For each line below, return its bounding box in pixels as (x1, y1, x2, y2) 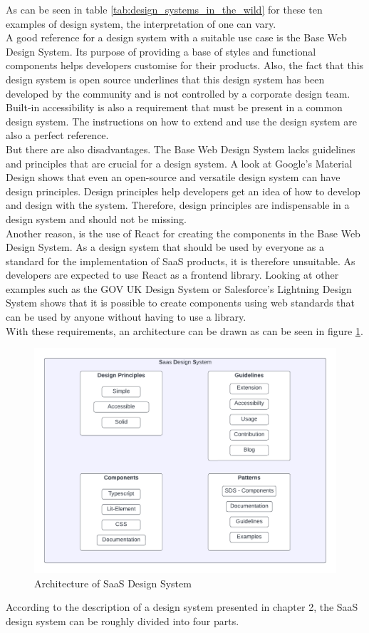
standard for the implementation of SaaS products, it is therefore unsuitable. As (6, 253, 355, 268)
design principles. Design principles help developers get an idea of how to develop (6, 183, 360, 198)
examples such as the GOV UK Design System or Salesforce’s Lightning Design (6, 281, 352, 296)
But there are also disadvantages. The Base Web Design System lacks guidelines (6, 141, 355, 156)
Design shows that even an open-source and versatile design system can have (6, 170, 341, 185)
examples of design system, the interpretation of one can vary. (6, 16, 276, 31)
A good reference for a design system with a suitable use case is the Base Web (6, 30, 347, 45)
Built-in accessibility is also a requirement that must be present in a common (6, 100, 343, 115)
